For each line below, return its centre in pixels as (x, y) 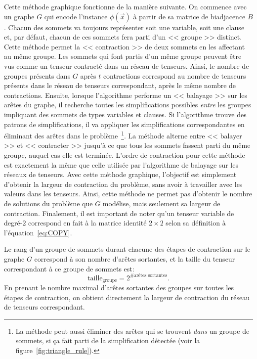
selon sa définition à (196, 223)
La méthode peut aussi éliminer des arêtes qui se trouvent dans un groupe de (132, 331)
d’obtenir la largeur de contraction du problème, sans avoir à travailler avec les (123, 184)
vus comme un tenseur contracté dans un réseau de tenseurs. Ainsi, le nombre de (127, 66)
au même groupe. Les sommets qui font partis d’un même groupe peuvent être (123, 56)
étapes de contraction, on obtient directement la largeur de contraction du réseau (127, 297)
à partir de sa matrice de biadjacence (189, 16)
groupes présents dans (37, 75)
